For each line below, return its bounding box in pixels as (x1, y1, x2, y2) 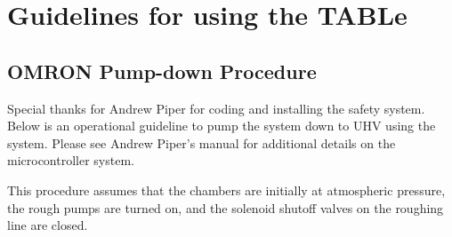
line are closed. (7, 216, 88, 234)
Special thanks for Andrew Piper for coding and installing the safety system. (7, 99, 425, 117)
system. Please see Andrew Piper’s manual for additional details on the (7, 133, 396, 152)
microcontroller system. (7, 151, 134, 170)
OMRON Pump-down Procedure (7, 57, 317, 84)
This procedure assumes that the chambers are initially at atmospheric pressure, (7, 180, 446, 199)
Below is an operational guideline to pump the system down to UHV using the (7, 116, 436, 135)
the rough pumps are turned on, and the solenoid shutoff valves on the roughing (7, 198, 444, 217)
